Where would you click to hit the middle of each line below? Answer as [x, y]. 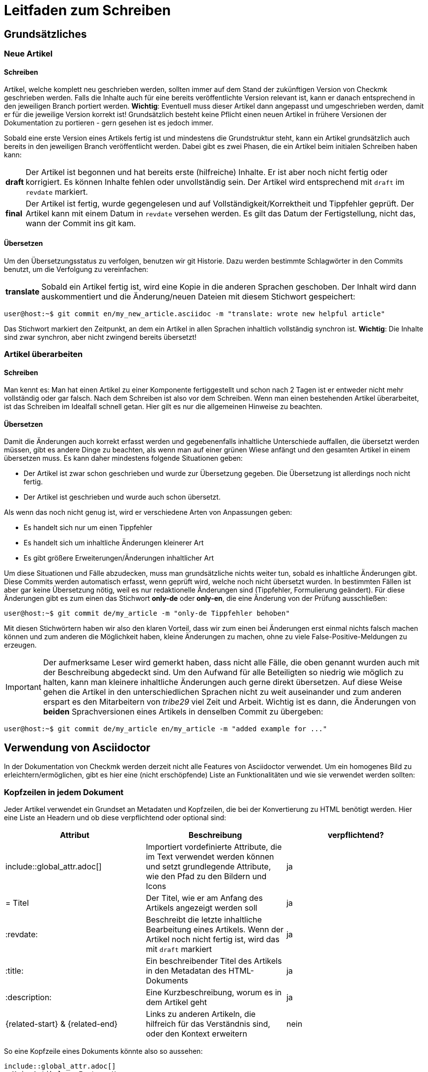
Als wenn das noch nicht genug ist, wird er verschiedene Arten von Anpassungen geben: [148, 512]
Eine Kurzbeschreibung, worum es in [214, 993]
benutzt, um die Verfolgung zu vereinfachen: [76, 269]
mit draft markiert [179, 949]
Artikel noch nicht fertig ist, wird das [213, 939]
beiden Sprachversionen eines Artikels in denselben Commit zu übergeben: [183, 712]
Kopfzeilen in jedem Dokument [64, 792]
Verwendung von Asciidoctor [77, 747]
